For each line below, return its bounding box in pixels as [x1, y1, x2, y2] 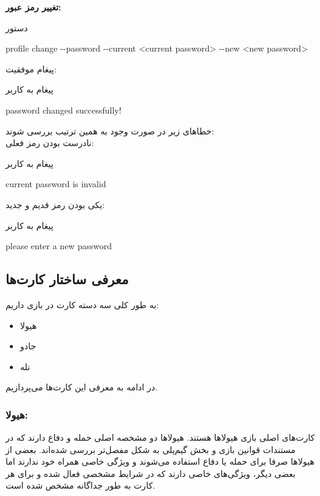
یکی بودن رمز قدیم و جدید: [6, 198, 105, 211]
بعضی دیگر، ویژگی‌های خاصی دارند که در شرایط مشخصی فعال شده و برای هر [6, 467, 296, 479]
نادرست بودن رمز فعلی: [6, 136, 94, 149]
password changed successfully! [6, 103, 122, 116]
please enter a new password [6, 239, 112, 252]
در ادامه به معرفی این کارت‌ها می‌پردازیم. [6, 381, 158, 393]
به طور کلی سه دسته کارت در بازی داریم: [6, 298, 159, 311]
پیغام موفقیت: [6, 62, 57, 75]
